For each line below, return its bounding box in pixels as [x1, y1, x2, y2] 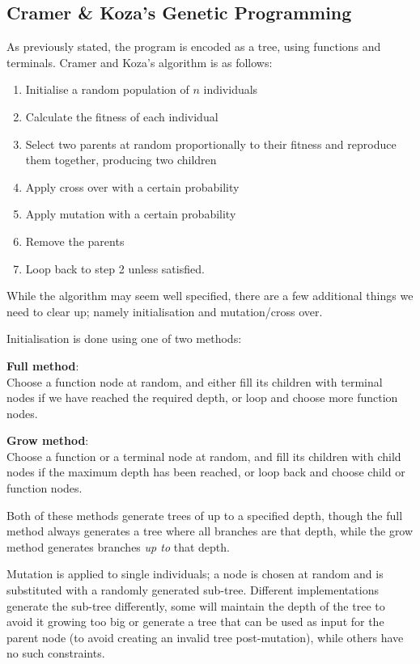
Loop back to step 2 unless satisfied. [25, 260, 205, 277]
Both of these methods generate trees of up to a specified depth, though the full [6, 506, 403, 523]
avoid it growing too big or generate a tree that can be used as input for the [6, 613, 384, 630]
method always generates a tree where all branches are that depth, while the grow [6, 522, 414, 539]
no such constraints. [6, 645, 105, 662]
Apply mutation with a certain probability [25, 205, 236, 222]
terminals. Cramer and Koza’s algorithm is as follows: [6, 53, 273, 70]
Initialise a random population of [25, 81, 189, 98]
